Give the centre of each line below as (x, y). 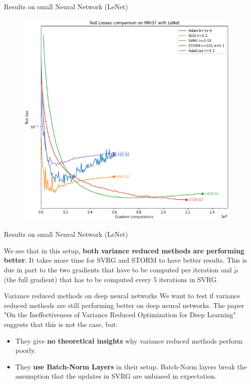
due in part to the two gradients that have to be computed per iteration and (118, 270)
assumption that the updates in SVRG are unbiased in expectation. (116, 376)
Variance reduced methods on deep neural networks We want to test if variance (122, 296)
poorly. (26, 350)
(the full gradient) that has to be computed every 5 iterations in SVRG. (111, 279)
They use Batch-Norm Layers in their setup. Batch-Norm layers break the (131, 366)
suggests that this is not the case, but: (61, 324)
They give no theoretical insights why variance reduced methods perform (129, 340)
